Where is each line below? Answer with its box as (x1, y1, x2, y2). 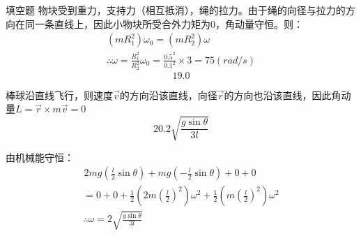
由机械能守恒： (6, 149, 74, 164)
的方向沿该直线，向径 (119, 87, 217, 102)
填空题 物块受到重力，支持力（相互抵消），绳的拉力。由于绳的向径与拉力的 (6, 3, 346, 17)
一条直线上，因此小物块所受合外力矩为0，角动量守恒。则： (34, 16, 303, 31)
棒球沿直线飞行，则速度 (6, 87, 113, 102)
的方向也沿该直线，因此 (224, 87, 332, 102)
